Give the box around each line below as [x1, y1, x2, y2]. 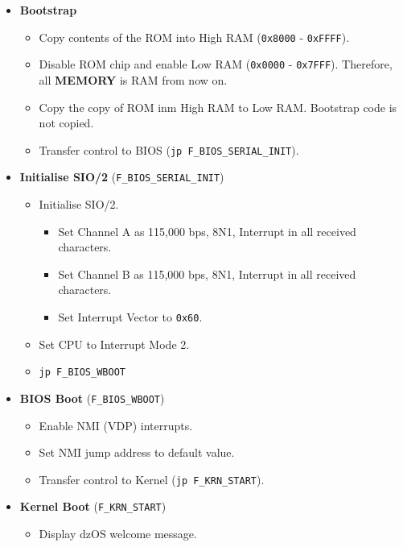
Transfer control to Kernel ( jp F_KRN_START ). [39, 470, 265, 487]
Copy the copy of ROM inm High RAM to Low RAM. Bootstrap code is [39, 98, 397, 115]
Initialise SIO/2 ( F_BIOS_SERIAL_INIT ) [19, 168, 224, 185]
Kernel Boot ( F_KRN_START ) [19, 498, 167, 515]
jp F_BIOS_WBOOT [39, 367, 125, 379]
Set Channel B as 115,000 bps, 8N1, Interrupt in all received [58, 265, 356, 282]
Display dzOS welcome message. [39, 525, 197, 542]
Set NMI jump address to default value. [39, 444, 235, 461]
